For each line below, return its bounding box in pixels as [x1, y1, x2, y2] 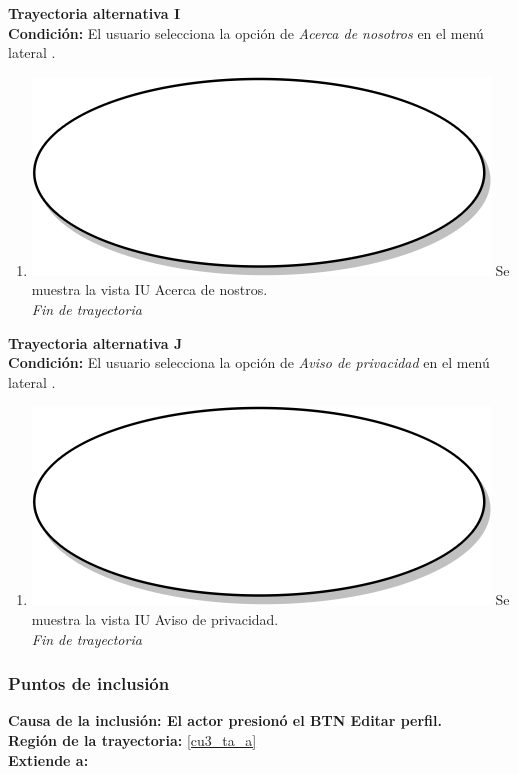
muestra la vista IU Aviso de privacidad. [31, 608, 279, 629]
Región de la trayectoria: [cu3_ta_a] [8, 729, 257, 750]
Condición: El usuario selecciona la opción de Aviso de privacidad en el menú [8, 352, 490, 373]
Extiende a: [8, 749, 89, 770]
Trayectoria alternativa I [8, 3, 181, 23]
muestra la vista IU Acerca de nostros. [31, 279, 268, 300]
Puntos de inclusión [8, 671, 170, 696]
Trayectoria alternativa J [8, 332, 183, 353]
